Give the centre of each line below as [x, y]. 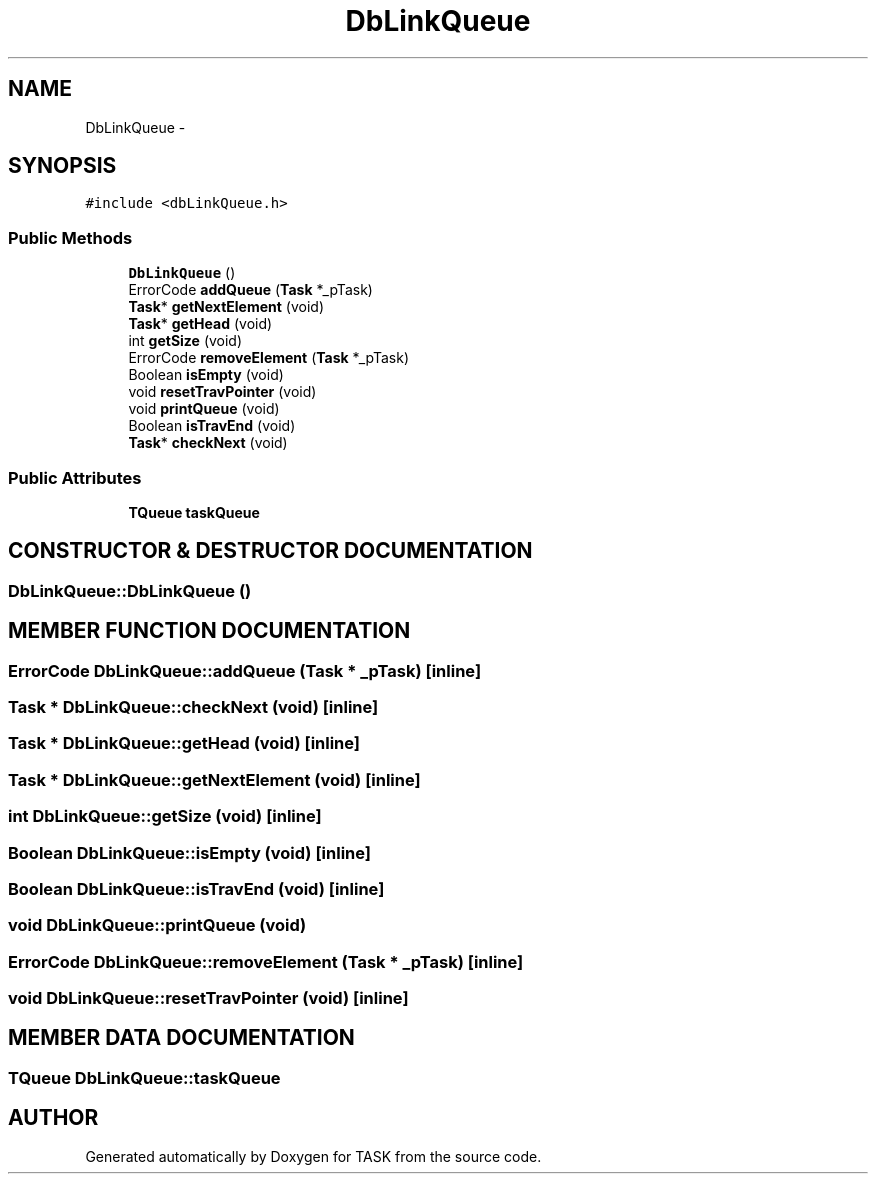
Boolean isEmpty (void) [206, 375]
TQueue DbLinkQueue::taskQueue [144, 1077]
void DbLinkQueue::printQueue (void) [157, 925]
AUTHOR [53, 1118]
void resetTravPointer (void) [222, 392]
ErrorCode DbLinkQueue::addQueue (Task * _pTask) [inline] [245, 670]
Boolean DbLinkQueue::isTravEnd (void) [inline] [196, 888]
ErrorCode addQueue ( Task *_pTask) [250, 290]
